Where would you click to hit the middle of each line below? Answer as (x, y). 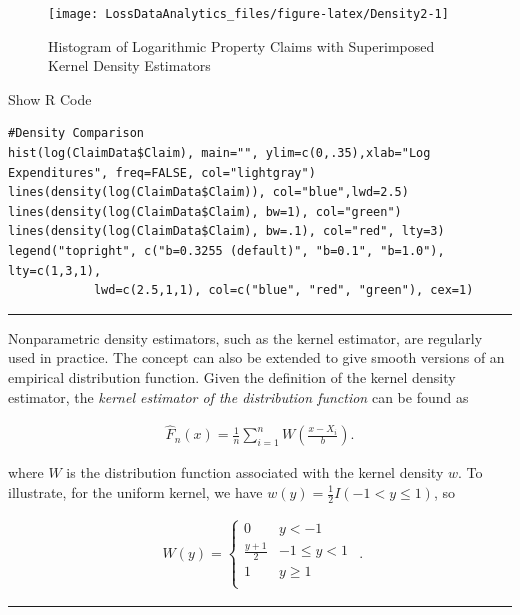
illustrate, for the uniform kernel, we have (135, 492)
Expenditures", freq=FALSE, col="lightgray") (162, 172)
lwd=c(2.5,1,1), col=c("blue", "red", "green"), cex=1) (283, 290)
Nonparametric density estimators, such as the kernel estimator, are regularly (245, 337)
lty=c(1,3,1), (55, 270)
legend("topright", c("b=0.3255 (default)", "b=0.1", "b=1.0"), (226, 251)
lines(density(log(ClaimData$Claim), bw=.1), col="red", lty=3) (226, 231)
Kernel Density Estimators (129, 65)
